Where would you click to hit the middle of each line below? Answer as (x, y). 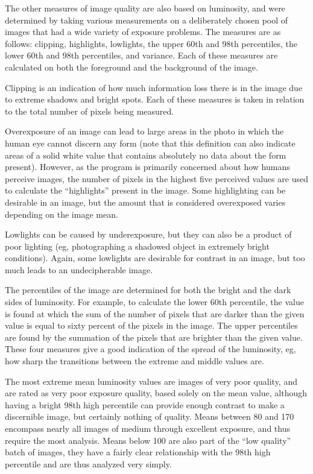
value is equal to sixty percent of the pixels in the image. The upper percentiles (151, 325)
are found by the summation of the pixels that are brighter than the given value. (154, 337)
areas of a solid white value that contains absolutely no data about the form (146, 155)
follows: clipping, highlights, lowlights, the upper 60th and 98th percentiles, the (151, 43)
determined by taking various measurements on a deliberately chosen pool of (147, 20)
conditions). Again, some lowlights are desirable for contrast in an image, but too (155, 258)
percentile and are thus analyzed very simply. (88, 463)
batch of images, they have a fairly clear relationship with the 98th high (138, 452)
